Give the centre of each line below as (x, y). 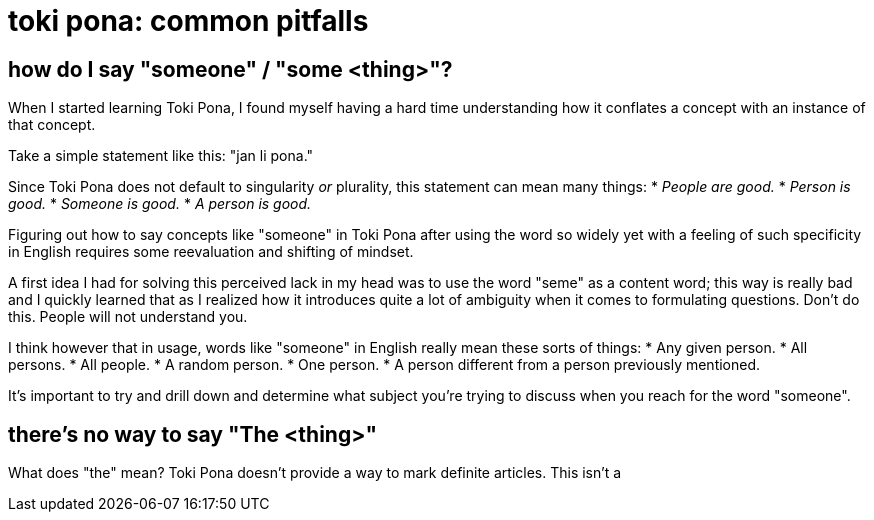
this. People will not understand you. (128, 317)
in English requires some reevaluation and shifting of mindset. (211, 252)
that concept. (52, 125)
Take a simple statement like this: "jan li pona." (161, 156)
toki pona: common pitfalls (188, 21)
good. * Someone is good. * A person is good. (160, 204)
